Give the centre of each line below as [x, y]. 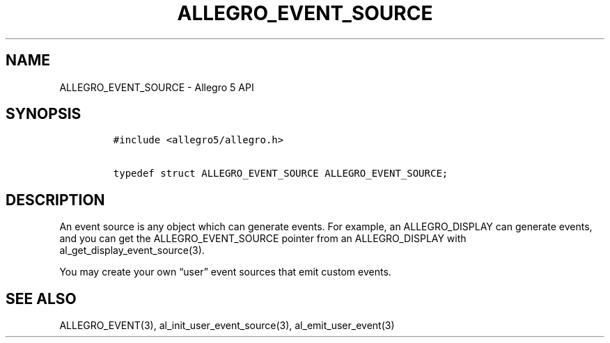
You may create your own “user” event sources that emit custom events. [225, 272]
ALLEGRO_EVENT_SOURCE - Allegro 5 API [157, 87]
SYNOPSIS [44, 114]
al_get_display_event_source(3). [132, 250]
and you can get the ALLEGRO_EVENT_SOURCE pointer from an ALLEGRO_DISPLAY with [263, 239]
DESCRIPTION [55, 200]
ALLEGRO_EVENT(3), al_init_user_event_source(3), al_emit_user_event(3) [227, 326]
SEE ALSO [41, 298]
